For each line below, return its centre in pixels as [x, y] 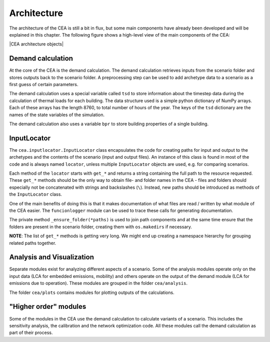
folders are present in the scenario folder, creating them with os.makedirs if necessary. [101, 227]
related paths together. [33, 243]
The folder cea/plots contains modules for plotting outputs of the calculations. [92, 292]
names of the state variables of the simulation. [57, 115]
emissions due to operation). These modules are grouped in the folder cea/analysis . [98, 283]
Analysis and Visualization [52, 257]
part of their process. [31, 332]
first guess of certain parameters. [44, 85]
